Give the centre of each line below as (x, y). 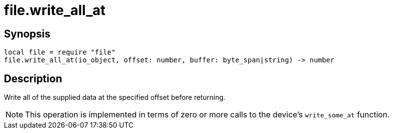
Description (33, 78)
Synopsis (27, 34)
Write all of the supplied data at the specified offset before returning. (115, 97)
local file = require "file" (60, 52)
